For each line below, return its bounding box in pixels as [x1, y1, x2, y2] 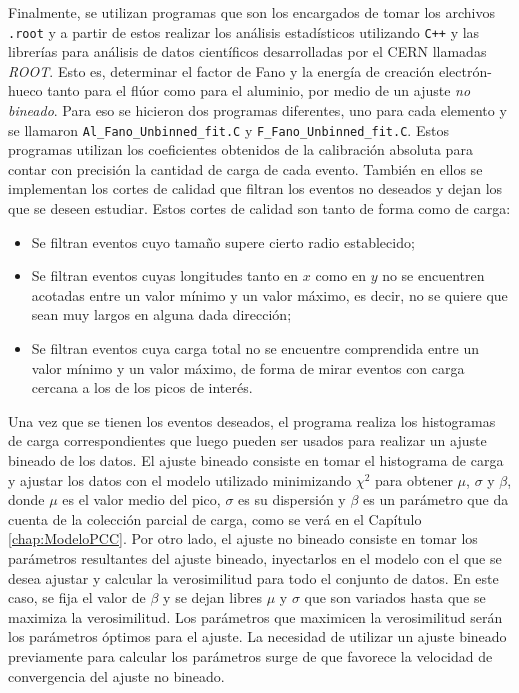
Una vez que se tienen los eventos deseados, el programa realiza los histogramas [8, 410, 496, 431]
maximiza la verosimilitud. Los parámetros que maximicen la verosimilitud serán [8, 606, 503, 627]
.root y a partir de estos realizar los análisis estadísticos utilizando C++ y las [8, 21, 480, 42]
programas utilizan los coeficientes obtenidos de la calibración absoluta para [8, 139, 473, 160]
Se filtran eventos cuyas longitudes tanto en [31, 265, 299, 286]
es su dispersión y [238, 489, 346, 510]
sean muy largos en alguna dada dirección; [31, 304, 292, 325]
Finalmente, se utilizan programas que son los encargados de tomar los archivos [8, 2, 496, 22]
